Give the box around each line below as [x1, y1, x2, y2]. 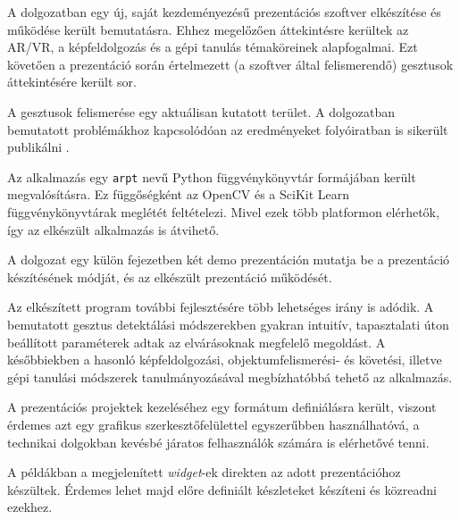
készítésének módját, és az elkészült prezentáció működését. [7, 267, 332, 286]
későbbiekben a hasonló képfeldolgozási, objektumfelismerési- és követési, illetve [7, 350, 442, 369]
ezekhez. [7, 498, 53, 516]
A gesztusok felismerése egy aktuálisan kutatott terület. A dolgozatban [7, 102, 396, 121]
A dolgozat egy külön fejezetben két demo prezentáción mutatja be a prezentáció [7, 250, 450, 269]
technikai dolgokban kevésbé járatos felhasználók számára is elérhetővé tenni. [7, 432, 430, 451]
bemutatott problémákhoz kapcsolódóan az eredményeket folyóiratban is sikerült [7, 120, 448, 138]
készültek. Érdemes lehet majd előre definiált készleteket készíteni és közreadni [7, 480, 437, 498]
